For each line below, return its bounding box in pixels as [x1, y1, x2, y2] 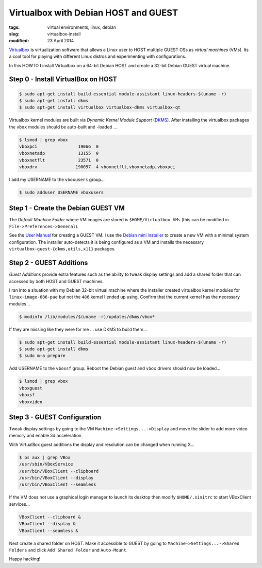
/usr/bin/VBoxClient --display [19, 475, 94, 481]
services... [9, 501, 30, 507]
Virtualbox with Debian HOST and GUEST [9, 7, 178, 18]
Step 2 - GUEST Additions [9, 259, 88, 267]
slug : [9, 31, 19, 36]
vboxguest [19, 385, 43, 391]
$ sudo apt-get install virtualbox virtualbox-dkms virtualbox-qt [19, 105, 180, 110]
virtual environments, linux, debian [47, 24, 116, 30]
